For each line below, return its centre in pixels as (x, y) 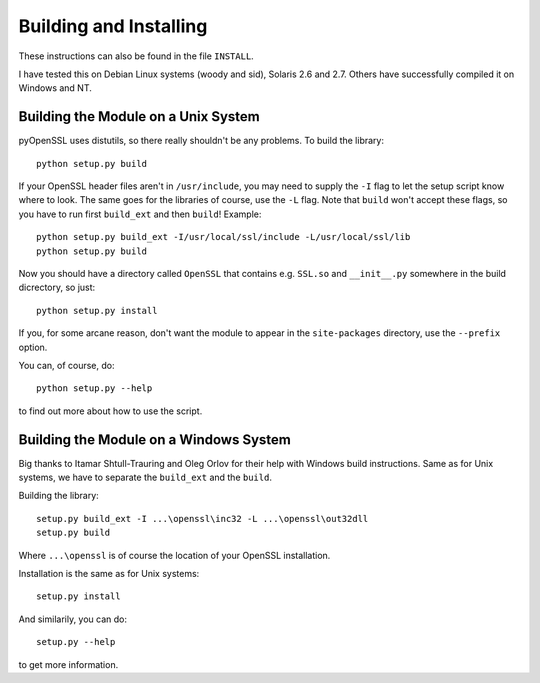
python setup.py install (97, 310)
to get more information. (68, 664)
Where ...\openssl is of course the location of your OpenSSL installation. (174, 555)
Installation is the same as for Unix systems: (109, 573)
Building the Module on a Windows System (155, 439)
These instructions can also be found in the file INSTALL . (136, 56)
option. (33, 347)
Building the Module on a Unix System (139, 116)
